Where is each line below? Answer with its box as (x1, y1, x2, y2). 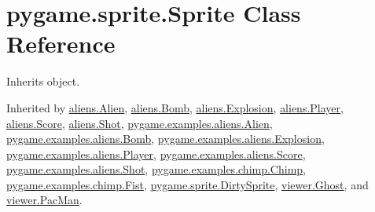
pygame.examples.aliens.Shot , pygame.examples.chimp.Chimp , (6, 161, 307, 177)
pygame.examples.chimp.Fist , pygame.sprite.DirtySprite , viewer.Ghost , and (6, 176, 369, 192)
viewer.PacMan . (6, 192, 83, 208)
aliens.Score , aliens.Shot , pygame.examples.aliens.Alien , (6, 115, 273, 131)
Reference (6, 27, 116, 60)
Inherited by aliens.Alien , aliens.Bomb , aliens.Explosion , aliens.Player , (6, 99, 344, 115)
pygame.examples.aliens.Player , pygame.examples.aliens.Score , (6, 145, 306, 162)
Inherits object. (6, 73, 80, 90)
